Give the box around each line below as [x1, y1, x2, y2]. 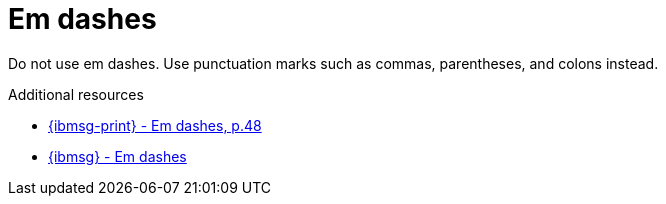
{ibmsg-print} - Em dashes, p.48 [48, 116, 262, 134]
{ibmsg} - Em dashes [48, 147, 187, 165]
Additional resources [8, 85, 144, 103]
